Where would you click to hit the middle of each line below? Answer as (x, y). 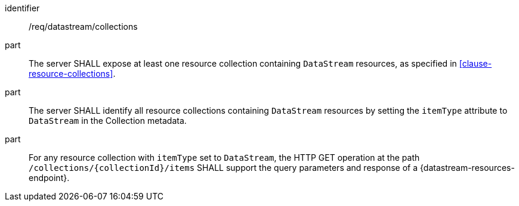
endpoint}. (49, 178)
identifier (22, 8)
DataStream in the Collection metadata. (108, 121)
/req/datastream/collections (83, 26)
